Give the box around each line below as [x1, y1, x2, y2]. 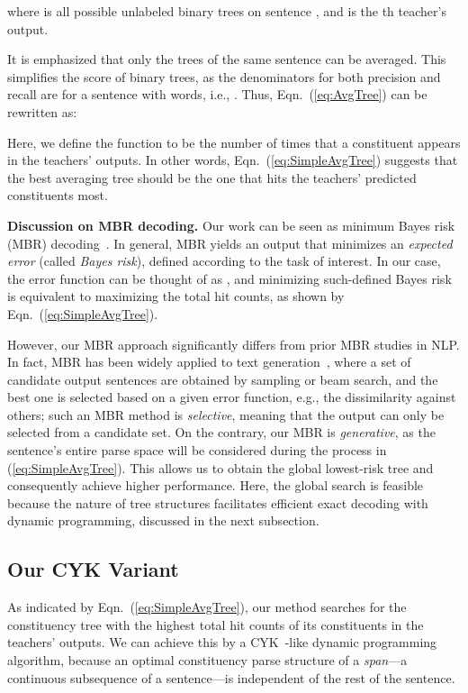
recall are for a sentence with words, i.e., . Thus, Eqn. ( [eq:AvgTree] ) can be [7, 85, 427, 104]
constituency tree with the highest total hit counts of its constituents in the [7, 615, 424, 634]
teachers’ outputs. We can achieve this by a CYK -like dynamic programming [7, 633, 437, 652]
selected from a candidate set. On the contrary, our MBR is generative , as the [7, 423, 436, 442]
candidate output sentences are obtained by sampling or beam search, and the [7, 369, 438, 388]
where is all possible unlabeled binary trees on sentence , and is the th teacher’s [7, 2, 446, 20]
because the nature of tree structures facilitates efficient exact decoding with [7, 493, 428, 512]
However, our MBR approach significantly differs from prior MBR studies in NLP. [7, 334, 460, 353]
